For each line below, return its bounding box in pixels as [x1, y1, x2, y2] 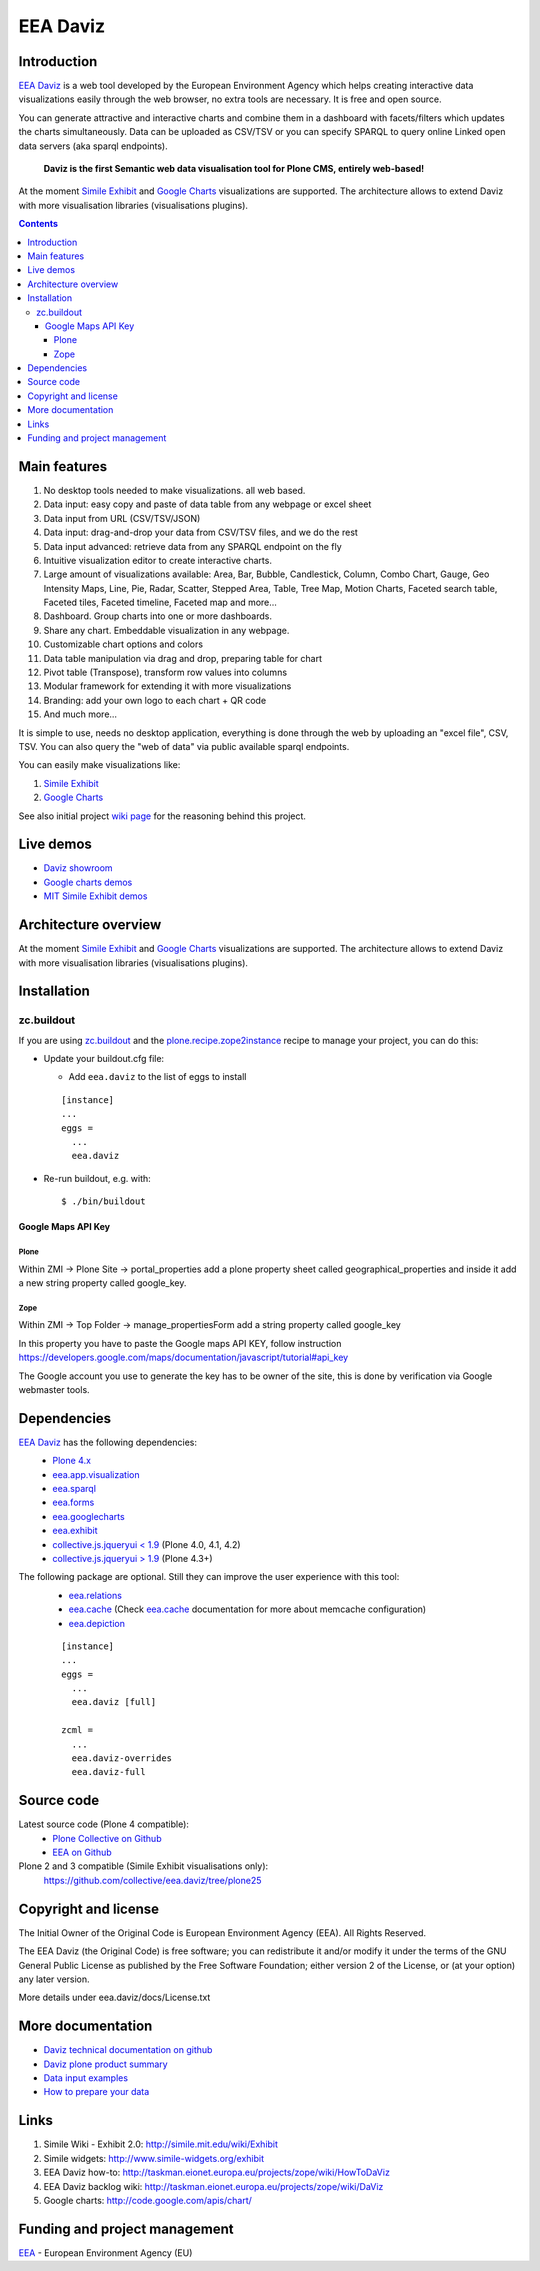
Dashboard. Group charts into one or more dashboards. [43, 610, 272, 622]
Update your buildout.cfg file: [43, 1053, 165, 1065]
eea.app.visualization [52, 1468, 140, 1480]
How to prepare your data [43, 2086, 150, 2098]
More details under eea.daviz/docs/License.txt [18, 1991, 211, 2004]
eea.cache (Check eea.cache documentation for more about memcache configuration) [68, 1603, 427, 1615]
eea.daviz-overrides [71, 1753, 173, 1764]
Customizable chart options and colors [43, 638, 204, 650]
